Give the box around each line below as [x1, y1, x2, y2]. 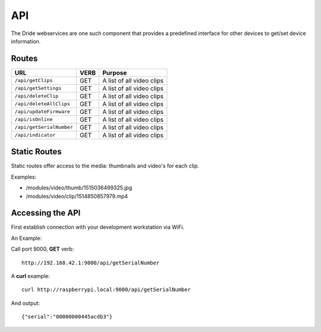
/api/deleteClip [14, 93, 59, 99]
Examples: [11, 173, 37, 181]
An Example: [11, 235, 42, 242]
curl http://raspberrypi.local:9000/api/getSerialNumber [21, 286, 191, 293]
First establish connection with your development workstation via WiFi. [11, 223, 184, 231]
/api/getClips [14, 77, 53, 84]
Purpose [102, 68, 127, 77]
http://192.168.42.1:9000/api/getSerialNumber [21, 259, 160, 266]
